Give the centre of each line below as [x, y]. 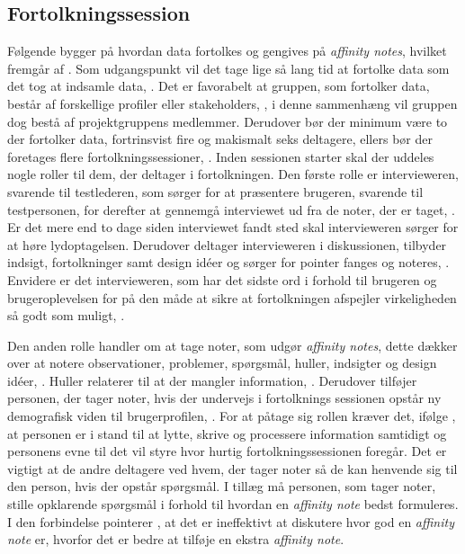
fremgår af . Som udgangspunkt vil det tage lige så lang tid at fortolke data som [228, 68]
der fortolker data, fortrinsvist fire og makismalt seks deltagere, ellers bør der [220, 139]
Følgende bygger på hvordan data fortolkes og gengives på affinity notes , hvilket [227, 51]
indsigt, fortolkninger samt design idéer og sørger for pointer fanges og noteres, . [228, 262]
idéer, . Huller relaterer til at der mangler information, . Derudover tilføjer [212, 380]
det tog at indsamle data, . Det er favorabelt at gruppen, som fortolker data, [219, 86]
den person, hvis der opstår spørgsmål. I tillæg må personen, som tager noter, [222, 486]
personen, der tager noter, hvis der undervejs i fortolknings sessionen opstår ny [224, 398]
